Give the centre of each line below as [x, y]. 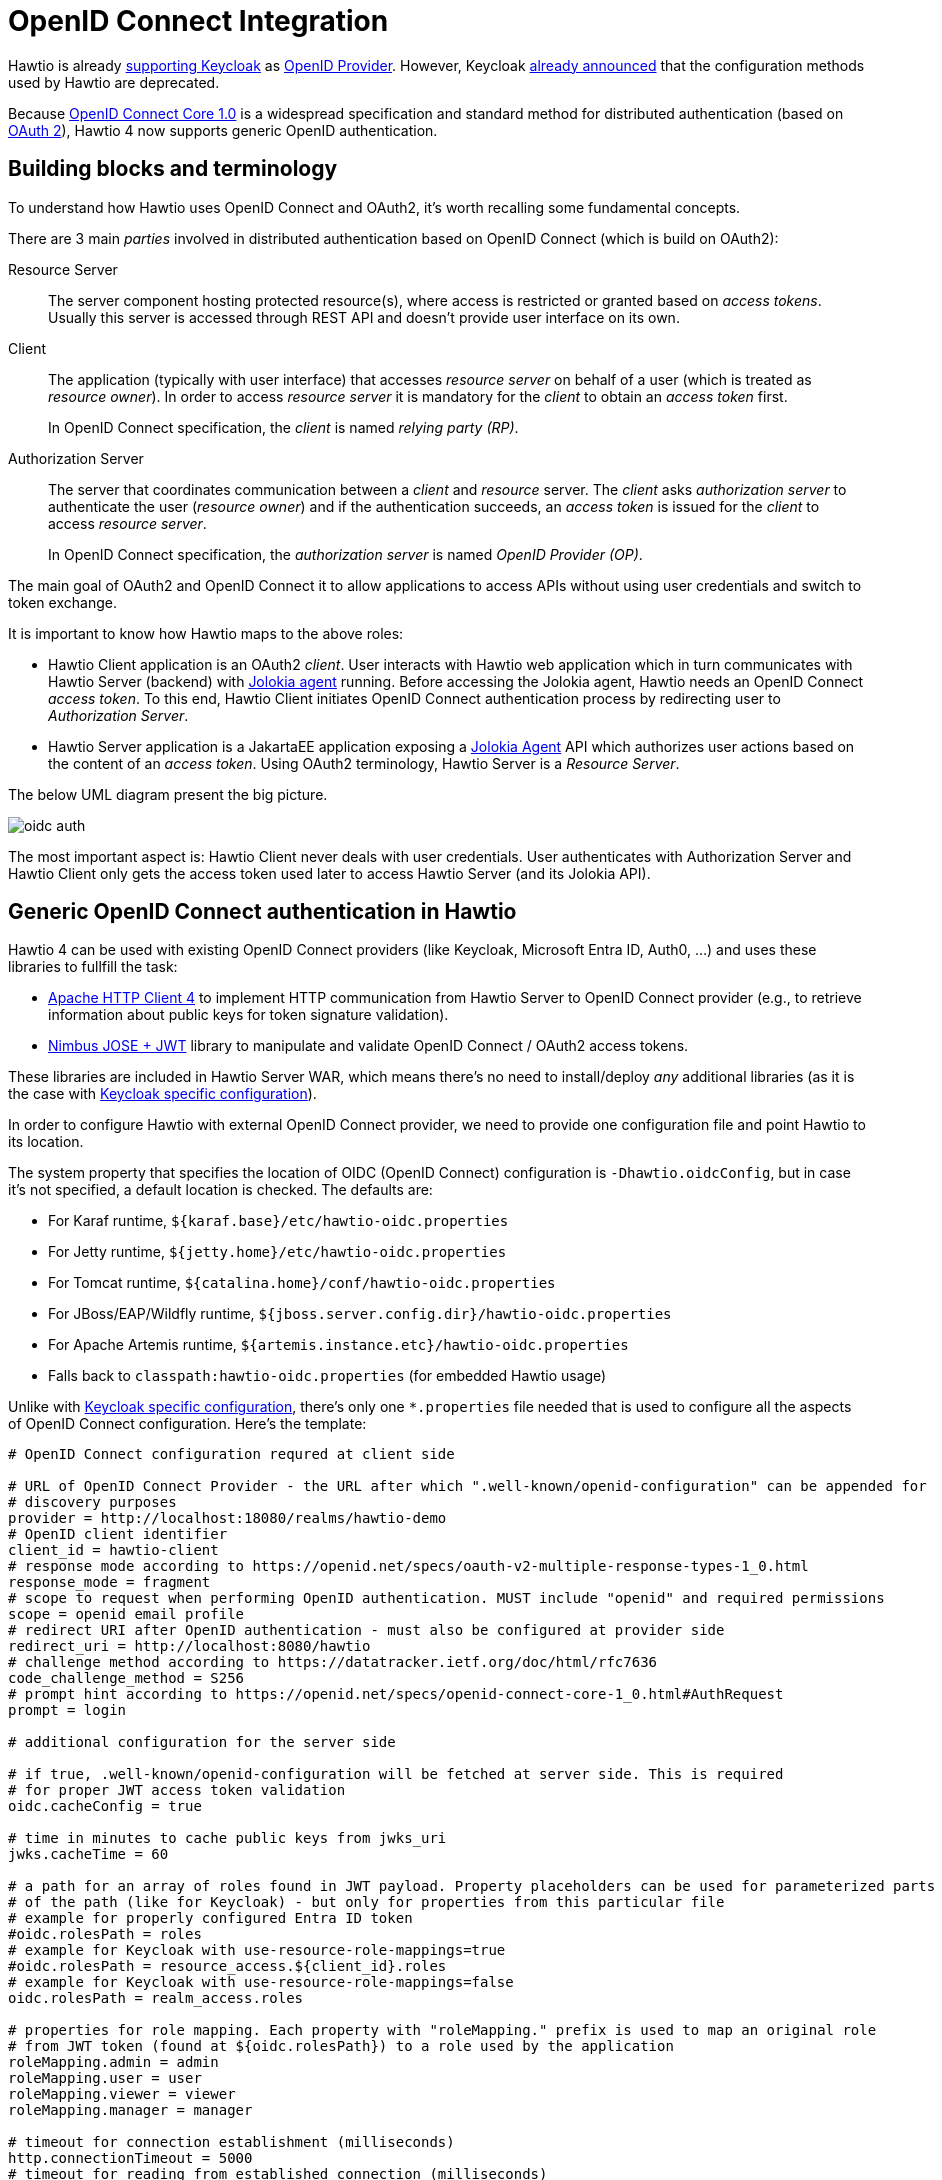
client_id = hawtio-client [113, 1550]
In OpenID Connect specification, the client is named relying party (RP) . [283, 427]
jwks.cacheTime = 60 [88, 1854]
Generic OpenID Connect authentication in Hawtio [262, 912]
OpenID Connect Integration [198, 21]
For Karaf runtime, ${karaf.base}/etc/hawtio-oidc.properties [278, 1221]
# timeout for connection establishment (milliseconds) [231, 2142]
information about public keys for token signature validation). [248, 1015]
